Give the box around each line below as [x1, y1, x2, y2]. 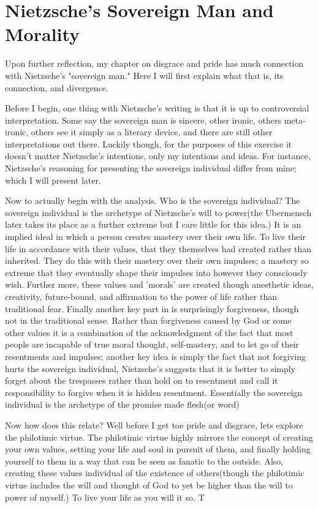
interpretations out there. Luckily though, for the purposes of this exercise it [5, 137, 292, 150]
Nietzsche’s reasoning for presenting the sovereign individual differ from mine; [5, 162, 297, 174]
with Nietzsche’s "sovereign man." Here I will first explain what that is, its [5, 69, 284, 81]
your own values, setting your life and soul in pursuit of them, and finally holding [5, 443, 311, 455]
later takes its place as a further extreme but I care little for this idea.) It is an [5, 218, 301, 231]
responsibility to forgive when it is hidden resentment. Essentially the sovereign [5, 386, 303, 398]
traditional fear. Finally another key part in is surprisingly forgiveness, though [5, 302, 299, 315]
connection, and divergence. [5, 81, 108, 94]
